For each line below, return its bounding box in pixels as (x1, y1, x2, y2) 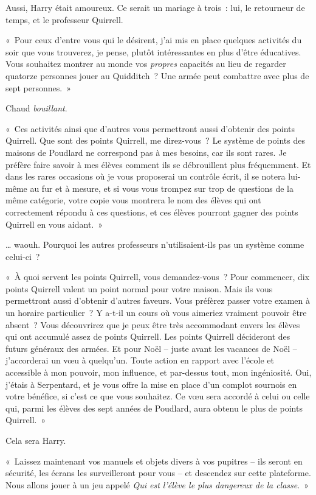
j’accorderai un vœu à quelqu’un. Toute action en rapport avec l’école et (5, 354, 274, 367)
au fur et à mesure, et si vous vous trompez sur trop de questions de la (30, 181, 294, 194)
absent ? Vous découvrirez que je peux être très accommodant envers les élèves (5, 318, 300, 331)
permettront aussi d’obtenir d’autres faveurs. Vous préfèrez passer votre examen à (5, 294, 310, 307)
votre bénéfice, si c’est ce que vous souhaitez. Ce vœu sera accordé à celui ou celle (5, 390, 310, 402)
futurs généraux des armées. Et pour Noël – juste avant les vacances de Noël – (5, 342, 297, 354)
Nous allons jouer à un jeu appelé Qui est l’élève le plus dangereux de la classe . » (5, 478, 309, 491)
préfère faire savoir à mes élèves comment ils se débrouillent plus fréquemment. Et (5, 158, 311, 170)
